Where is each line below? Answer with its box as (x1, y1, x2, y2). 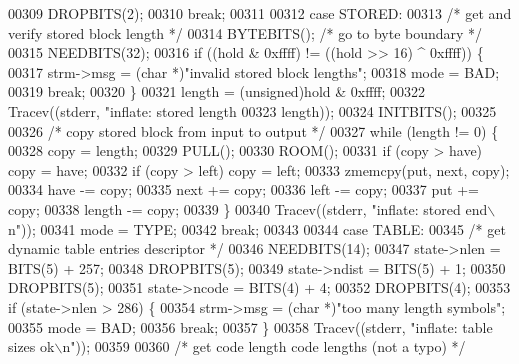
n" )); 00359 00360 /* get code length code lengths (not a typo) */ (62, 336, 466, 357)
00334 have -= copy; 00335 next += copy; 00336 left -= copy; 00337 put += (8, 179, 479, 200)
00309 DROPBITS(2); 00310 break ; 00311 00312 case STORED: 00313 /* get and (8, 3, 512, 23)
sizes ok (8, 336, 55, 357)
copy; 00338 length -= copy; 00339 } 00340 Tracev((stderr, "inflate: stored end (8, 198, 488, 219)
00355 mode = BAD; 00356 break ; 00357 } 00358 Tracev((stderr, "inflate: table (8, 316, 493, 337)
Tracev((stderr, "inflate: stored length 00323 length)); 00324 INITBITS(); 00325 (8, 100, 497, 121)
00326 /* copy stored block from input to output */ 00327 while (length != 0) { (8, 120, 499, 141)
